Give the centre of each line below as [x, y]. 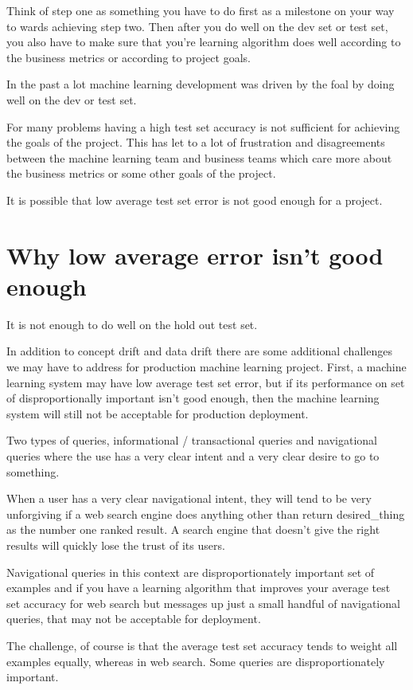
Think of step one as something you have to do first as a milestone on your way [201, 10]
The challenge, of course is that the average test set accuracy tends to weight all [202, 645]
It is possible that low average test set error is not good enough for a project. [195, 200]
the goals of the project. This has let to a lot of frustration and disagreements [196, 142]
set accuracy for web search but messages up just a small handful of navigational [203, 603]
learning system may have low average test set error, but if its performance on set [206, 382]
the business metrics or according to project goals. [129, 57]
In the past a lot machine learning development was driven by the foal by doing [201, 84]
